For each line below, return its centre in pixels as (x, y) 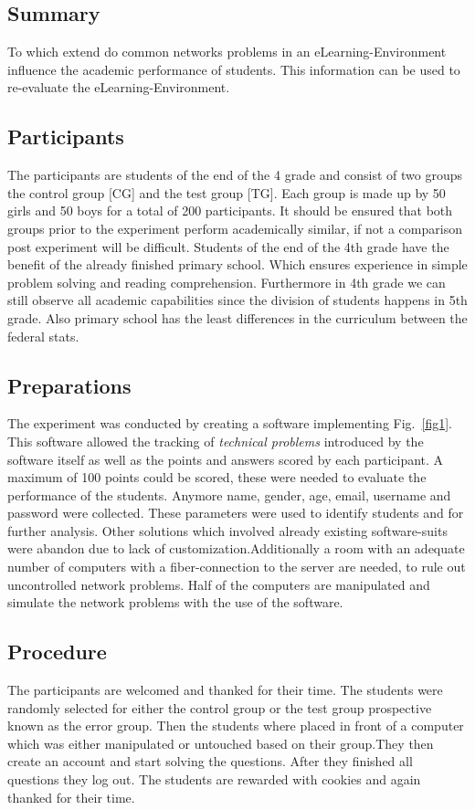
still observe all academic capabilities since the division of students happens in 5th (237, 300)
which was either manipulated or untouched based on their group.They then (221, 743)
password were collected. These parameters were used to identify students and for (236, 513)
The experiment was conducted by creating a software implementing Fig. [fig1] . (230, 423)
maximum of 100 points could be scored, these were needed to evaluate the (217, 477)
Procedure (57, 652)
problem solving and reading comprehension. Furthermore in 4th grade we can (227, 282)
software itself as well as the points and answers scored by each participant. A (226, 459)
